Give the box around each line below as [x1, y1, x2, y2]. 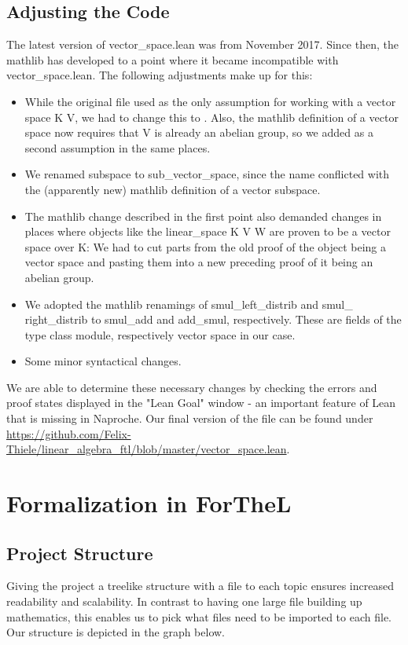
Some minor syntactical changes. [24, 353, 182, 369]
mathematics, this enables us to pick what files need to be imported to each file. [6, 608, 391, 625]
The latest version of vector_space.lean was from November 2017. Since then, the [6, 36, 399, 53]
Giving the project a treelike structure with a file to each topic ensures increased [6, 577, 394, 594]
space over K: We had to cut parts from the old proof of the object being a [24, 238, 386, 255]
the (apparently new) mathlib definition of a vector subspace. [24, 181, 321, 197]
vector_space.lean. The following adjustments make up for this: [6, 67, 313, 83]
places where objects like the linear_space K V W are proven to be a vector [24, 223, 391, 240]
